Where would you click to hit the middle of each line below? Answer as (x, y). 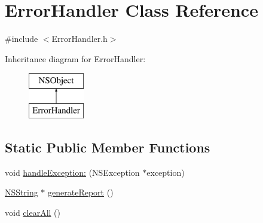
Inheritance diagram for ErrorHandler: (75, 58)
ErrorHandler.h (79, 39)
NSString (22, 192)
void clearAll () (33, 212)
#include (22, 39)
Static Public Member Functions (108, 147)
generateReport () (81, 192)
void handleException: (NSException (72, 172)
